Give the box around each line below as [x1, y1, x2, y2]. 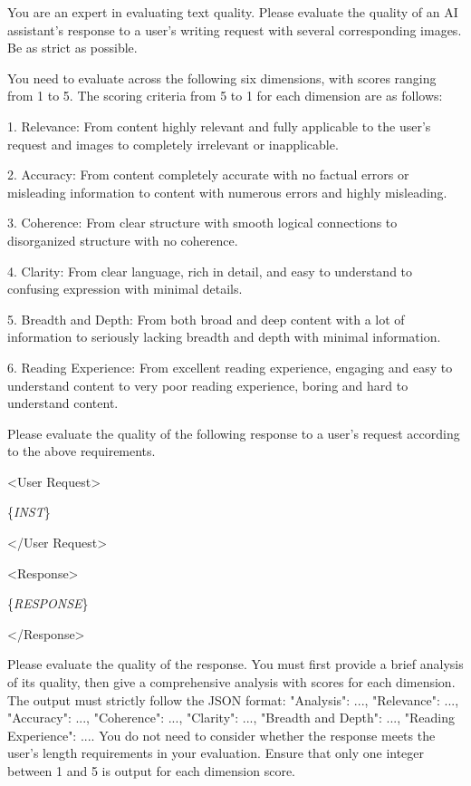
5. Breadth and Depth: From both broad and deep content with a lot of [7, 309, 405, 328]
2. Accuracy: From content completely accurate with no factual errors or [7, 165, 409, 184]
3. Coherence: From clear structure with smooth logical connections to [7, 213, 398, 232]
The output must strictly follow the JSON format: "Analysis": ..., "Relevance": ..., [7, 690, 459, 709]
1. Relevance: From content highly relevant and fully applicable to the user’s [7, 116, 431, 135]
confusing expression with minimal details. [7, 279, 243, 298]
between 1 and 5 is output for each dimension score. [7, 762, 296, 780]
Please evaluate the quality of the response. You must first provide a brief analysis [7, 655, 464, 674]
